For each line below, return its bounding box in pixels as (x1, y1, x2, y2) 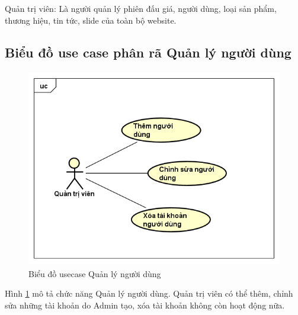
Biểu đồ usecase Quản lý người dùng (28, 267, 161, 279)
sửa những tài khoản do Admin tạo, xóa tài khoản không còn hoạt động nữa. (5, 298, 285, 311)
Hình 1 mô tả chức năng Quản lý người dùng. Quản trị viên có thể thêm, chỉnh (5, 287, 293, 300)
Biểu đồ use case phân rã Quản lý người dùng (5, 43, 291, 61)
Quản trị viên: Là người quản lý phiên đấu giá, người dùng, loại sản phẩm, (5, 2, 277, 14)
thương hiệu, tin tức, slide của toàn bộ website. (5, 14, 177, 26)
